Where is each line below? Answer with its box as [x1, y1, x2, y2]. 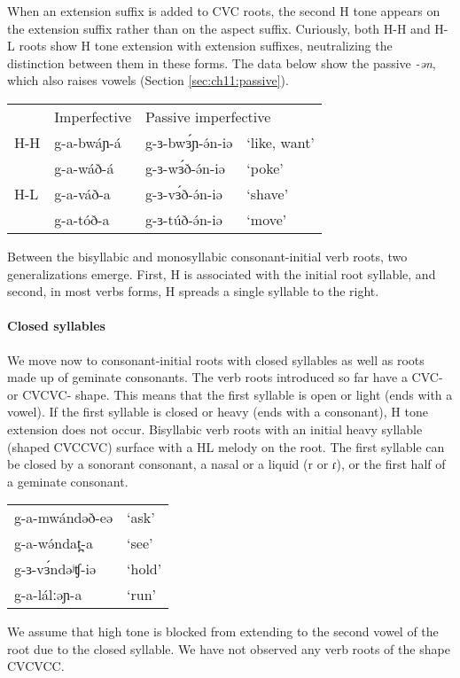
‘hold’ [127, 558, 162, 580]
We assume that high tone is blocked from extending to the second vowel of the [7, 622, 439, 641]
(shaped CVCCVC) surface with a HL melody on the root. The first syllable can [7, 437, 445, 456]
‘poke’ [246, 157, 284, 178]
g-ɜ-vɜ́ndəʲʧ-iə [14, 558, 97, 580]
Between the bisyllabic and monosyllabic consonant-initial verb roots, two [7, 246, 408, 265]
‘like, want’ [246, 131, 315, 152]
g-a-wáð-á [54, 157, 114, 178]
